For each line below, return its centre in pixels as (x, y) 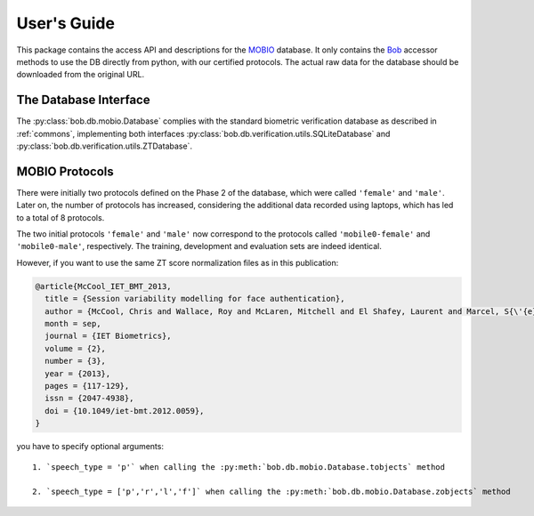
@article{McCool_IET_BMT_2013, (104, 286)
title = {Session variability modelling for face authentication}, (195, 299)
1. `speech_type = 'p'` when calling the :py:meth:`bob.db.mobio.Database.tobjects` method (239, 467)
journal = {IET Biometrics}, (109, 336)
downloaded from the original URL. (81, 75)
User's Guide (66, 23)
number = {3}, (76, 361)
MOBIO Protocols (65, 171)
